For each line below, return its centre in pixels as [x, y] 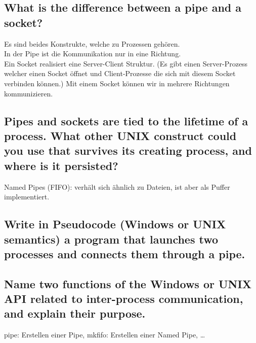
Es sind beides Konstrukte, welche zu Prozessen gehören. [92, 43]
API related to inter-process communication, [124, 299]
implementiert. [27, 197]
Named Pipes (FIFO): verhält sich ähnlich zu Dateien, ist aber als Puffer [117, 186]
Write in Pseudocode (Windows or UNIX [115, 224]
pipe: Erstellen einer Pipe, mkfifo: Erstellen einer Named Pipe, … [105, 335]
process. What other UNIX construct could [120, 135]
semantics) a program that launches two [111, 239]
